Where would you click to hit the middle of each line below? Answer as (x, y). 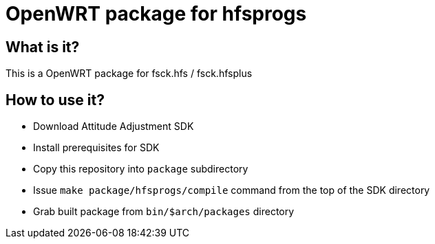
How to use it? (55, 100)
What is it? (43, 47)
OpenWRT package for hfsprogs (156, 14)
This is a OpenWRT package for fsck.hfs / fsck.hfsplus (129, 74)
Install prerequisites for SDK (96, 148)
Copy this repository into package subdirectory (141, 169)
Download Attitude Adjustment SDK (114, 126)
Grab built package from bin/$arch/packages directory (164, 212)
